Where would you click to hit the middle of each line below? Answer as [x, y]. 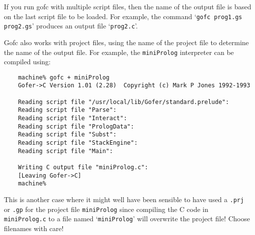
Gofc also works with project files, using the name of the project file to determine [127, 42]
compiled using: [27, 62]
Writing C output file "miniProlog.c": [83, 167]
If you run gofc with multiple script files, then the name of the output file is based [128, 6]
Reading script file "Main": [65, 151]
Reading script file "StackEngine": [78, 143]
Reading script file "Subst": [67, 135]
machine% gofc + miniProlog [64, 77]
